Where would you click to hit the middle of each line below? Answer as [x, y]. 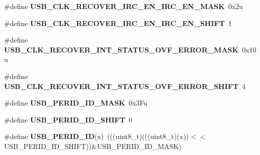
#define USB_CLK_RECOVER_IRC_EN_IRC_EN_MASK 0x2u [124, 6]
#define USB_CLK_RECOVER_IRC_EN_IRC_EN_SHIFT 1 [118, 23]
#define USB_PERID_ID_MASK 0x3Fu [76, 103]
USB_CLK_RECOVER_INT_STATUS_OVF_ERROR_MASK [121, 49]
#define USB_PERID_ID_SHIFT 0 [68, 119]
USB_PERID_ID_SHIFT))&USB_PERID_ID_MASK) [93, 146]
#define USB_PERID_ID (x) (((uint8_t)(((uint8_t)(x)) [97, 136]
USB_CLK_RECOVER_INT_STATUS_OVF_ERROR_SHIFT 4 [125, 86]
